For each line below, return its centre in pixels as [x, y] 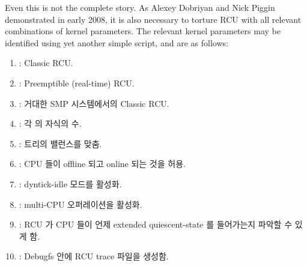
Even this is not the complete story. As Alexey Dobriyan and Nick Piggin [140, 7]
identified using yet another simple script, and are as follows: [117, 42]
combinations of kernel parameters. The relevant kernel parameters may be [143, 31]
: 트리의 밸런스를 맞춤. [60, 143]
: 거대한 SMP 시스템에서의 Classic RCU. [94, 103]
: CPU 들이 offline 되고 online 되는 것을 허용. [102, 164]
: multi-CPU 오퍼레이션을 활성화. [81, 204]
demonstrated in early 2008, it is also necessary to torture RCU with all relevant [153, 19]
